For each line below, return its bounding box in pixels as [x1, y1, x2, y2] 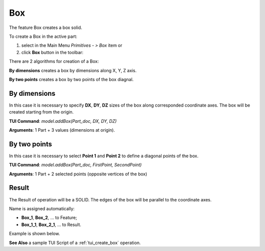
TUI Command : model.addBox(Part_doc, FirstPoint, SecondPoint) [9, 162, 142, 168]
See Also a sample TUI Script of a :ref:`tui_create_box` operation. [9, 240, 141, 246]
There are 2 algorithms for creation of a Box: [9, 58, 99, 64]
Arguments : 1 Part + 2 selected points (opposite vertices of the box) [9, 171, 147, 177]
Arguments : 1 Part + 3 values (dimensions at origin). [9, 127, 115, 133]
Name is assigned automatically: [9, 205, 75, 211]
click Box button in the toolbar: [21, 49, 83, 55]
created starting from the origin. [9, 109, 74, 115]
